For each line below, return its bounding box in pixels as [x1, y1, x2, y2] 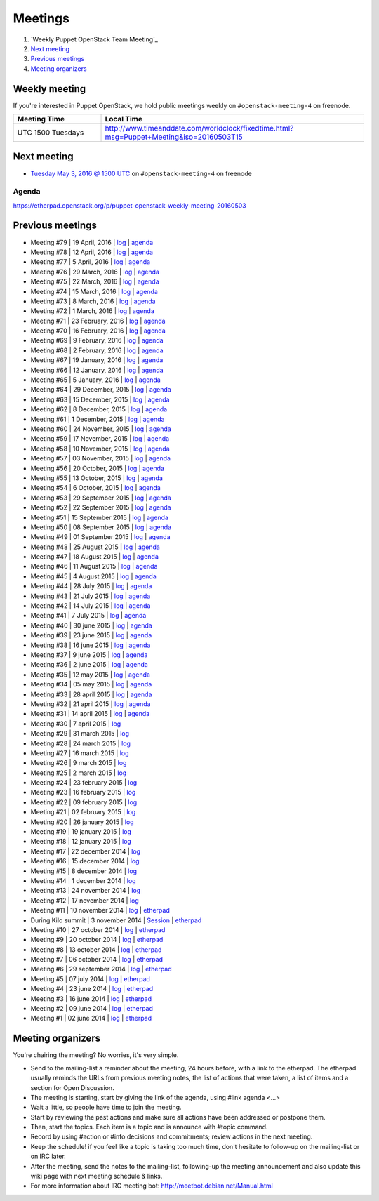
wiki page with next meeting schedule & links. [30, 1172, 163, 1181]
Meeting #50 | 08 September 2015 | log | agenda [30, 523, 172, 531]
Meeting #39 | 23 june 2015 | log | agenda [30, 631, 152, 639]
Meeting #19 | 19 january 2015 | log [30, 828, 132, 836]
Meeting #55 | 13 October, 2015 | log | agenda [30, 474, 163, 482]
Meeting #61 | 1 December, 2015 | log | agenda [30, 415, 165, 423]
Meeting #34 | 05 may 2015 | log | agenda [30, 680, 152, 689]
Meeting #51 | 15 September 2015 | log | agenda [30, 513, 168, 522]
